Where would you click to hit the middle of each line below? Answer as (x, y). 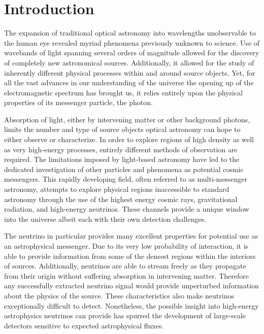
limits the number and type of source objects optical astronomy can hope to (122, 129)
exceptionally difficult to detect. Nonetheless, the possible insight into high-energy (131, 305)
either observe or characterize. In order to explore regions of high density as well (129, 139)
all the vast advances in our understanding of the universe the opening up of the (129, 82)
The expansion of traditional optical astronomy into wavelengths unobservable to (130, 33)
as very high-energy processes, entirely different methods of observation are (121, 149)
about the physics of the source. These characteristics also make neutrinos (119, 295)
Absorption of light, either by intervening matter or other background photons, (127, 119)
